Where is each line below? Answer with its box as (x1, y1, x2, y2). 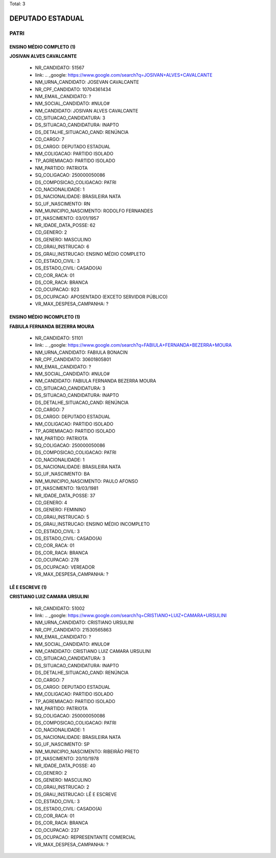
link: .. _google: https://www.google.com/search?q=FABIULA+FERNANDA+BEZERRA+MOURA (35, 342, 232, 348)
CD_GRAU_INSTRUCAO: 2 (35, 784, 89, 790)
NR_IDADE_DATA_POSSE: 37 (35, 492, 96, 499)
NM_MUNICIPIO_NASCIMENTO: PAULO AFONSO (35, 478, 138, 484)
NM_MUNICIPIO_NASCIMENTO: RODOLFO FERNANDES (35, 208, 153, 214)
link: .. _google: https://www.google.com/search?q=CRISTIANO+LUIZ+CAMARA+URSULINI (35, 613, 227, 619)
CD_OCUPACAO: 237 (35, 827, 79, 833)
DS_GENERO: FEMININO (35, 507, 86, 513)
